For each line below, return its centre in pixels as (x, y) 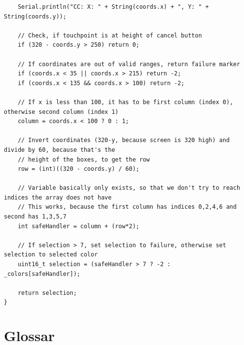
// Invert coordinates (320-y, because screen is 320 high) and (124, 140)
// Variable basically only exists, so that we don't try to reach (129, 188)
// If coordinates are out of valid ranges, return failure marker (129, 64)
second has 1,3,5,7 (35, 217)
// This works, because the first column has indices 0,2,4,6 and (127, 207)
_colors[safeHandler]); (42, 274)
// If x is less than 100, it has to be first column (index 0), (125, 102)
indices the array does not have (58, 197)
